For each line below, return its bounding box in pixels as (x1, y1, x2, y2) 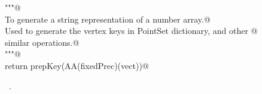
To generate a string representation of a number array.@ (5, 12, 211, 25)
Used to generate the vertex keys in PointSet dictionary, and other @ (5, 24, 258, 37)
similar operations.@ (5, 36, 80, 48)
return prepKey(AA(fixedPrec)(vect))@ (5, 59, 149, 71)
